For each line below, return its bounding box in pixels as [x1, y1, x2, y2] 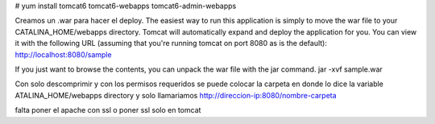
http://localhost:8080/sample [14, 49, 112, 60]
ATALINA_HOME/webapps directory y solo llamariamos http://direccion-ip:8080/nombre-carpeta [14, 90, 338, 100]
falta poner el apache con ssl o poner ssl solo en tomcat [14, 105, 201, 115]
